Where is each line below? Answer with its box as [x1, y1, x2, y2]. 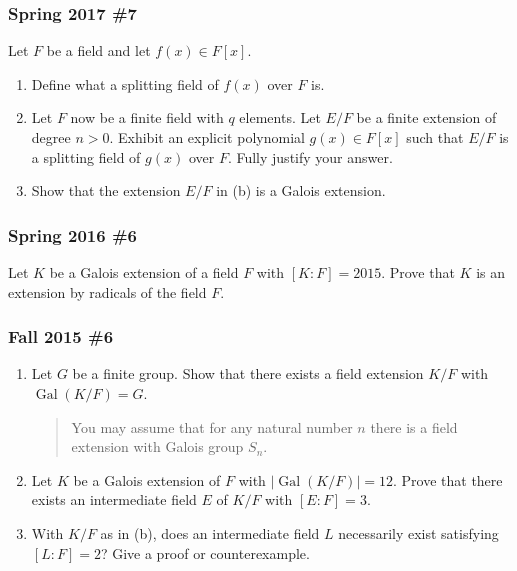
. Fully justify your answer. [227, 146, 393, 167]
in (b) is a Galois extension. [216, 180, 386, 201]
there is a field [370, 416, 458, 437]
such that [406, 127, 464, 147]
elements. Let [239, 107, 321, 128]
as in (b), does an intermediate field [100, 522, 320, 543]
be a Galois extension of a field [49, 262, 239, 282]
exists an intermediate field [31, 489, 197, 510]
